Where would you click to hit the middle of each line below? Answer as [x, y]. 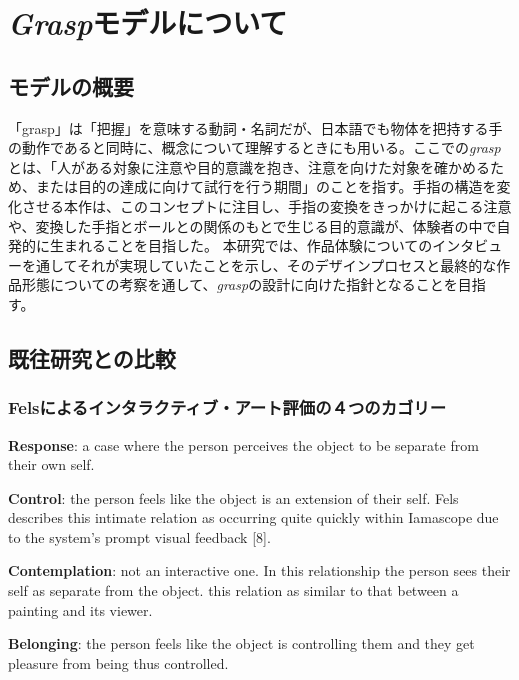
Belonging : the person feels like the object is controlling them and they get [241, 643]
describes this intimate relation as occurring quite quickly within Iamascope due [253, 517]
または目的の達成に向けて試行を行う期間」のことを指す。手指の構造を [266, 186]
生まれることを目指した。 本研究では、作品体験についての [241, 245]
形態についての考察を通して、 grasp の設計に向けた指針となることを [239, 284]
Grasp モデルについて [148, 23]
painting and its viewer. [80, 609]
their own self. [51, 464]
